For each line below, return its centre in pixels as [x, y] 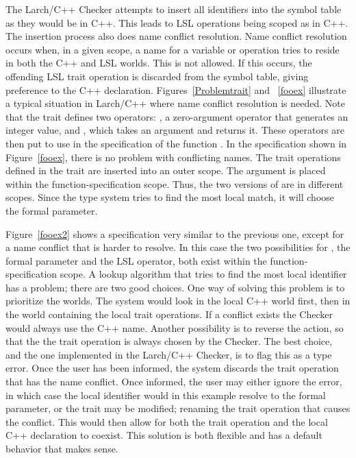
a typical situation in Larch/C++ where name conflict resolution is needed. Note [175, 103]
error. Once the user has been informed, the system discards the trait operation [172, 368]
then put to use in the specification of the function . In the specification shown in [176, 143]
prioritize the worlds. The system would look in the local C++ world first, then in [178, 301]
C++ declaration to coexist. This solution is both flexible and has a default [164, 435]
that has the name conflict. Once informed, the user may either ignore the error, [174, 382]
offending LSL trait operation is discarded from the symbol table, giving [157, 76]
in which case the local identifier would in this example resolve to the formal [166, 395]
